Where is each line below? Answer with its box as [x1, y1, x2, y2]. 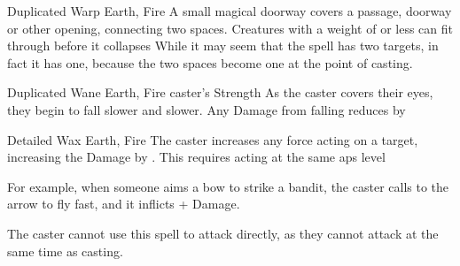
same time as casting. [7, 241, 123, 260]
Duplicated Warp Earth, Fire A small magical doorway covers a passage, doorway [7, 2, 452, 19]
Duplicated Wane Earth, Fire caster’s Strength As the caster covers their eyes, [7, 83, 433, 102]
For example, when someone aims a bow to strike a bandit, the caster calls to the [7, 177, 449, 195]
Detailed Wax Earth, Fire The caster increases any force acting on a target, [7, 130, 418, 148]
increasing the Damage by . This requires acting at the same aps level [7, 148, 386, 166]
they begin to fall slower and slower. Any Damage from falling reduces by [7, 100, 406, 118]
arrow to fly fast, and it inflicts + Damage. [7, 194, 240, 213]
